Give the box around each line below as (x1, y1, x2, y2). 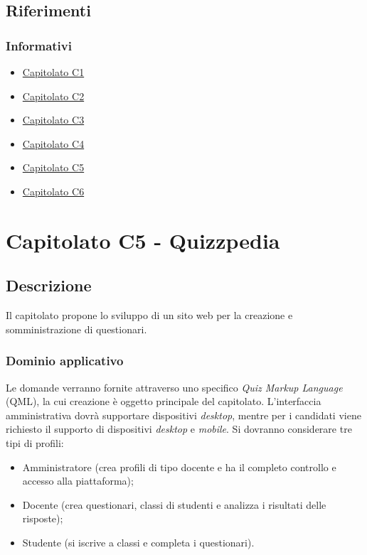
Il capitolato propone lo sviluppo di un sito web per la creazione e (6, 308, 293, 323)
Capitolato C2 (22, 88, 85, 103)
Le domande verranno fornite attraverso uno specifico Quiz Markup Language (6, 379, 343, 394)
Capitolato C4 (22, 136, 85, 151)
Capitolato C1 (22, 65, 85, 79)
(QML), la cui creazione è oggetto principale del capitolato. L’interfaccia (6, 394, 321, 409)
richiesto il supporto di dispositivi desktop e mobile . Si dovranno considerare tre (6, 421, 352, 436)
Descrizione (6, 274, 92, 296)
